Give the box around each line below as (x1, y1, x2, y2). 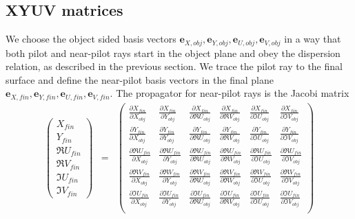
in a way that (284, 32, 341, 46)
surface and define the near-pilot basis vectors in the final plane (6, 72, 274, 87)
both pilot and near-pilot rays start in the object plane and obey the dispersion (6, 45, 341, 60)
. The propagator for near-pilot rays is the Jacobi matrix (110, 86, 349, 100)
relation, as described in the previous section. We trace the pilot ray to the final (6, 59, 343, 73)
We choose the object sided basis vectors (6, 32, 176, 46)
